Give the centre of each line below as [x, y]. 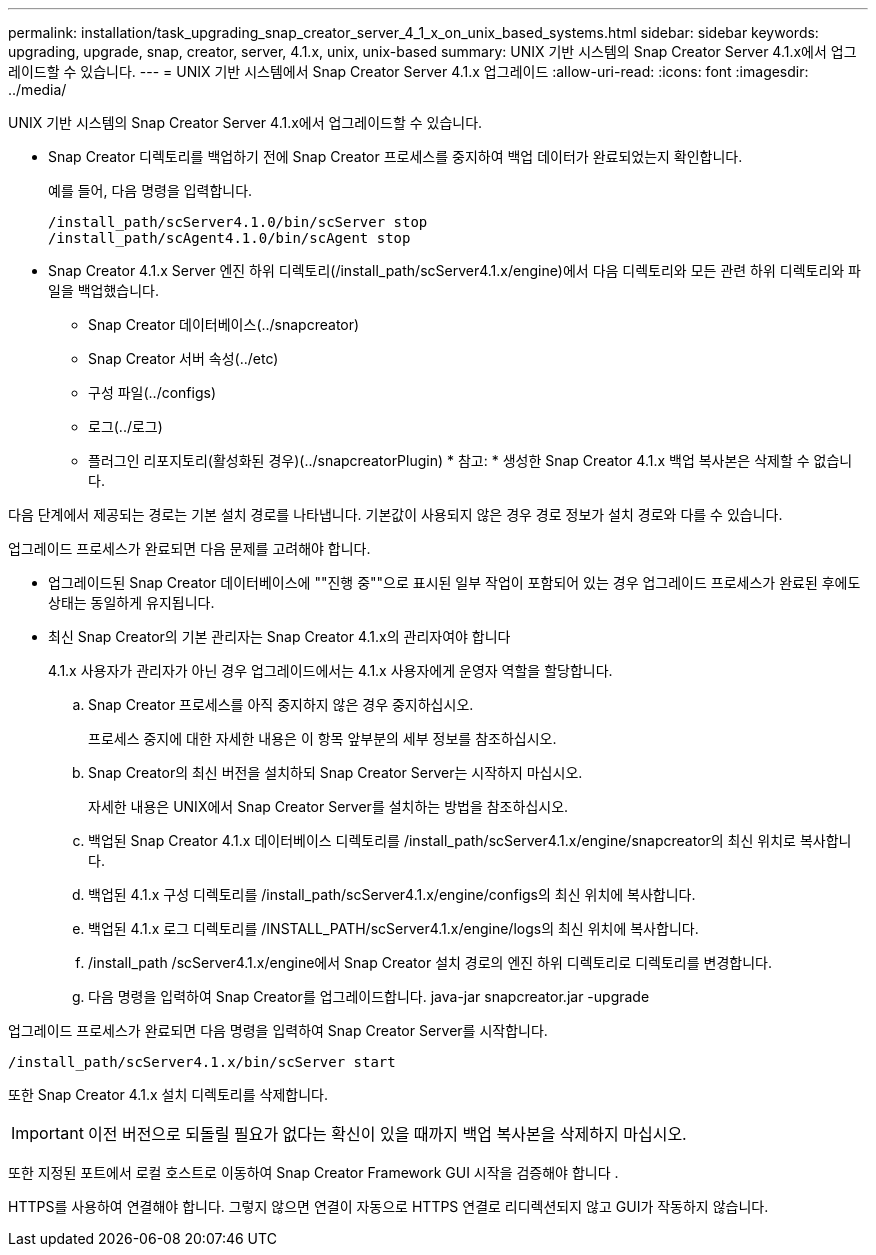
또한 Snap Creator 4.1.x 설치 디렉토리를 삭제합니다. [168, 1094]
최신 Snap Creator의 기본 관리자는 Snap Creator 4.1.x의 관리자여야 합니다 [279, 636]
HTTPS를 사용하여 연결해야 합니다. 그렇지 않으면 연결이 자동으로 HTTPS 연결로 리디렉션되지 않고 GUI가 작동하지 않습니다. [388, 1206]
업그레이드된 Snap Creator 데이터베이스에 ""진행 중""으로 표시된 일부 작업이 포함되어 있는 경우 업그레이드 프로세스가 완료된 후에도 [454, 582]
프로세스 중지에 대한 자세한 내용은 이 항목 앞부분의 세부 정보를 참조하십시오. [322, 738]
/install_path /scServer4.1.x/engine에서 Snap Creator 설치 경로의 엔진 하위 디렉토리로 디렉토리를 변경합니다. [430, 962]
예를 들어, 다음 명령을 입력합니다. [150, 190]
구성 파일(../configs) [152, 392]
